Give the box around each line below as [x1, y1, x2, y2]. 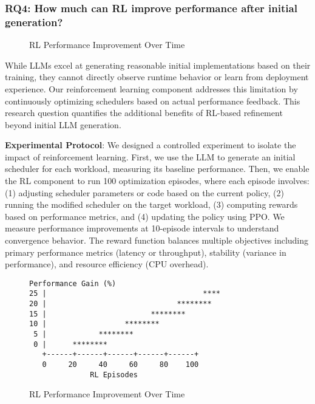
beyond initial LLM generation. [5, 118, 121, 131]
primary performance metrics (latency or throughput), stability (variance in [5, 245, 286, 258]
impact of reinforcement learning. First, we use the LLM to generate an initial [5, 150, 296, 163]
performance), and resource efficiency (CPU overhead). [5, 258, 209, 270]
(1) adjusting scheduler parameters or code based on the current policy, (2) [5, 186, 284, 199]
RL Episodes [90, 370, 138, 379]
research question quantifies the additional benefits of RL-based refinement [5, 106, 283, 119]
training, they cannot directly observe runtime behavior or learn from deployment [5, 70, 309, 83]
